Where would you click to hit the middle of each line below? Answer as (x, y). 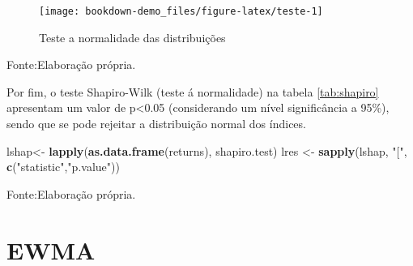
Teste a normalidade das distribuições (132, 37)
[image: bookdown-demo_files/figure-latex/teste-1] (181, 11)
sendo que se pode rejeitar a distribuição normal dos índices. (156, 124)
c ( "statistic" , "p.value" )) (63, 167)
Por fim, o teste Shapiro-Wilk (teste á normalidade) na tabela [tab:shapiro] (193, 91)
